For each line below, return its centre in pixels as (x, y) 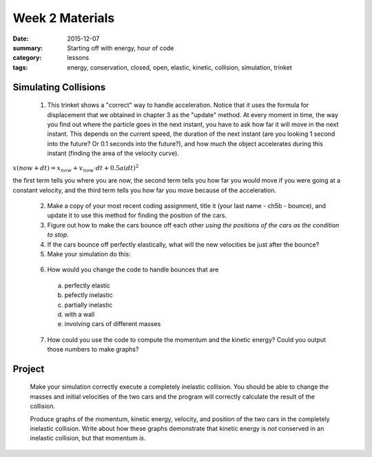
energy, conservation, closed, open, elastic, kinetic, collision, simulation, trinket (179, 67)
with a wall (80, 314)
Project (29, 369)
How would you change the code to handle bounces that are (133, 270)
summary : (28, 48)
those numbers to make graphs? (93, 349)
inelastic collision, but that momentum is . (88, 438)
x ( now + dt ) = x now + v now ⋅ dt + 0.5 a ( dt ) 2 (76, 168)
